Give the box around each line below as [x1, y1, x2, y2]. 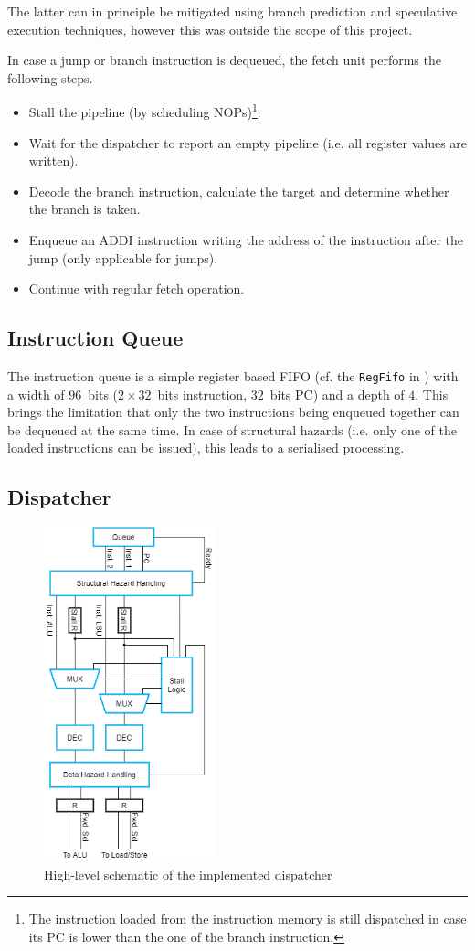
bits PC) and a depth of [269, 384, 405, 403]
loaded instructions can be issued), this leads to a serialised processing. [7, 438, 405, 457]
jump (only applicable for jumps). [28, 248, 218, 267]
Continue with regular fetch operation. [28, 279, 245, 298]
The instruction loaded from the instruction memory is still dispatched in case [28, 909, 467, 928]
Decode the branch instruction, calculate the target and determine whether [28, 181, 449, 200]
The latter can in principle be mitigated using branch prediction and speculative [7, 2, 458, 20]
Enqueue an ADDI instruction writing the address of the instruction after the [28, 230, 463, 249]
